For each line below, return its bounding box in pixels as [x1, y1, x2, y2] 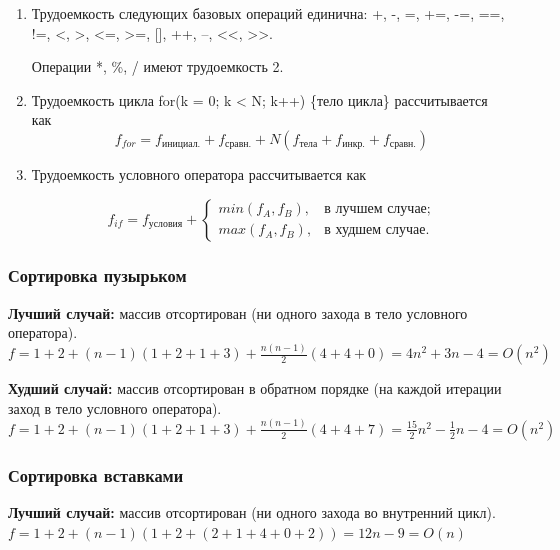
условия [148, 219, 183, 230]
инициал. [161, 139, 201, 150]
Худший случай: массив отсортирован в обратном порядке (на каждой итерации [8, 378, 502, 399]
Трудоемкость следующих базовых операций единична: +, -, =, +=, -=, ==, [31, 3, 505, 23]
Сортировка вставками [8, 462, 184, 487]
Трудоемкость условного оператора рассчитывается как [31, 163, 367, 184]
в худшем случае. [324, 223, 430, 238]
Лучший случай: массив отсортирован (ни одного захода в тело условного [8, 302, 468, 323]
